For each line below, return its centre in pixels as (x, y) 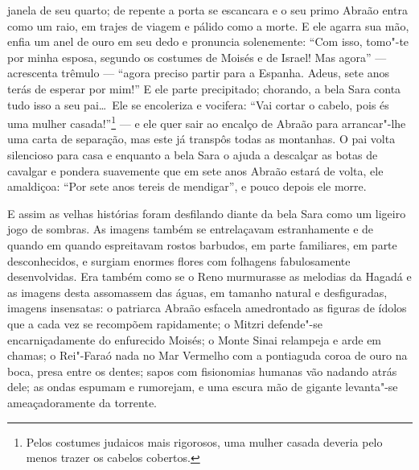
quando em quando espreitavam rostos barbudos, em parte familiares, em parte (202, 244)
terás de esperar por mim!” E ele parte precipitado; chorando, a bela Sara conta (204, 88)
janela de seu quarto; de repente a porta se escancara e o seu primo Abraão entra (207, 10)
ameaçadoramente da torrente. (82, 402)
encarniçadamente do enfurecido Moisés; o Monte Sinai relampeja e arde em (195, 339)
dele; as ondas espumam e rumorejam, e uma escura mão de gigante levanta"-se (203, 387)
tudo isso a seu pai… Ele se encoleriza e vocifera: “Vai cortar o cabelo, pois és (198, 104)
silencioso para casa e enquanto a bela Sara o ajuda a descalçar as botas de (193, 155)
